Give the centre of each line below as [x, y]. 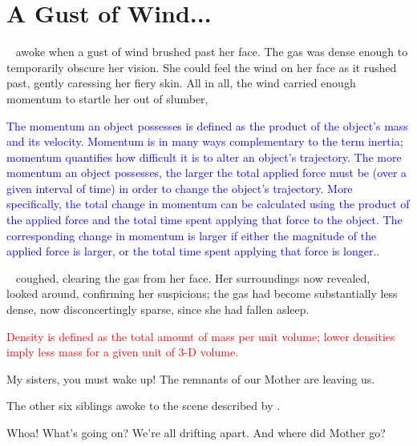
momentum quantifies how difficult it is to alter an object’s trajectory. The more [204, 157]
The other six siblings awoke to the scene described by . [144, 406]
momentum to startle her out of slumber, [107, 98]
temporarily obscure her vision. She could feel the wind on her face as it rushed [202, 67]
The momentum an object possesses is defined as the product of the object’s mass [207, 125]
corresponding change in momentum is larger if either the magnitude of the [192, 235]
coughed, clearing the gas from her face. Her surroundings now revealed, [193, 277]
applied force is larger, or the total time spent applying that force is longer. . [193, 251]
